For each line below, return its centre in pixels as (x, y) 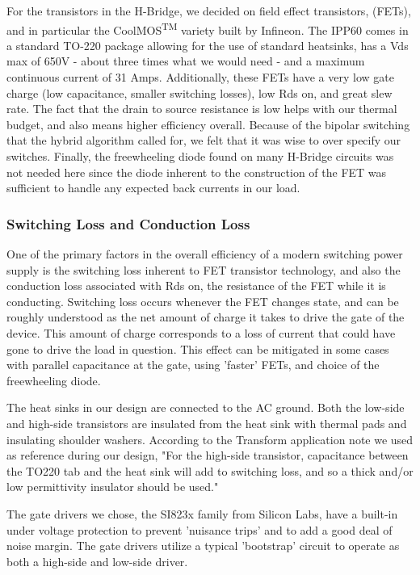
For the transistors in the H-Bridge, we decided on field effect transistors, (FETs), (209, 10)
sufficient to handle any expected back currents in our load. (153, 188)
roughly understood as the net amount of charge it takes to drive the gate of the (206, 317)
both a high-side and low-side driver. (97, 561)
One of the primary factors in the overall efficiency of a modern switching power (205, 254)
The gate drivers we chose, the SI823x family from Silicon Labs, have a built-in (202, 513)
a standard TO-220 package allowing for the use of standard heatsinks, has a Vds (208, 45)
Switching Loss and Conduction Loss (128, 223)
